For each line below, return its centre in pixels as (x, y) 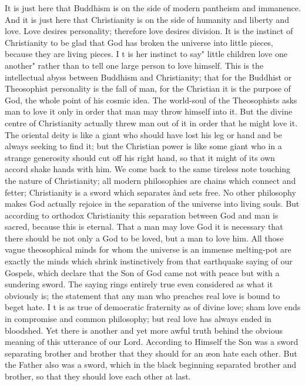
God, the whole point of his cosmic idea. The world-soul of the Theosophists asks (151, 100)
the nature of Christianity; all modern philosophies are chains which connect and (150, 180)
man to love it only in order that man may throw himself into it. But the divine (149, 111)
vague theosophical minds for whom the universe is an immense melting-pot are (148, 249)
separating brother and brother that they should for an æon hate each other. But (151, 353)
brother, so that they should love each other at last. (98, 376)
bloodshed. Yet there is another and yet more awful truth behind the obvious (144, 330)
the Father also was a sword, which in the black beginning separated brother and (151, 365)
